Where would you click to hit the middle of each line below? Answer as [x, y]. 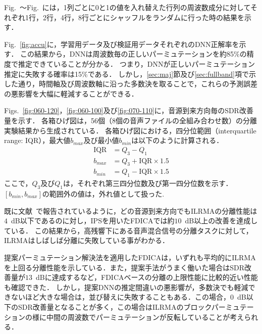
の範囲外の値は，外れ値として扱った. [103, 194]
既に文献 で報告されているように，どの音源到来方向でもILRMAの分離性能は [131, 210]
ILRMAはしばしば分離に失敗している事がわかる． [87, 240]
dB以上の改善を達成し [221, 221]
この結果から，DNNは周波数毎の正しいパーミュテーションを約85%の [134, 54]
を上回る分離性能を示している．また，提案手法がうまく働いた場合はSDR [124, 267]
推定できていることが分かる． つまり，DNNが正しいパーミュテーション [137, 63]
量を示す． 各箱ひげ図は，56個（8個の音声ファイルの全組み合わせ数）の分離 [131, 120]
